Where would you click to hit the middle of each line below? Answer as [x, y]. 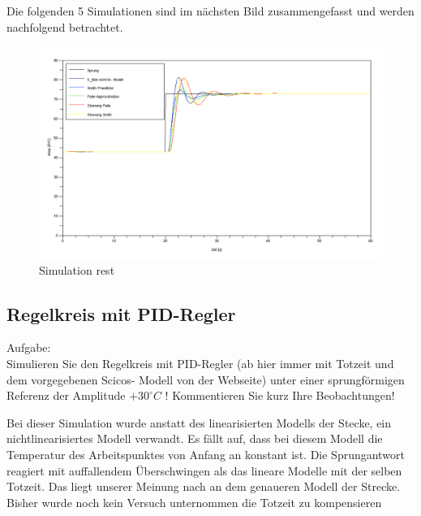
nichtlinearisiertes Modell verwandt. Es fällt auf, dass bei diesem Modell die [195, 438]
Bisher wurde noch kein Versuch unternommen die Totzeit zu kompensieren [194, 502]
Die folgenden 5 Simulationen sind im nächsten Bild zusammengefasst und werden [210, 11]
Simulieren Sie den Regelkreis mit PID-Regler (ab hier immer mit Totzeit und [200, 364]
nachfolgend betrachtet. [65, 26]
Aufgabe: [29, 347]
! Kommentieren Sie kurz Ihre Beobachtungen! [280, 395]
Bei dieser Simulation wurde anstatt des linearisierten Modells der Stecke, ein [199, 422]
